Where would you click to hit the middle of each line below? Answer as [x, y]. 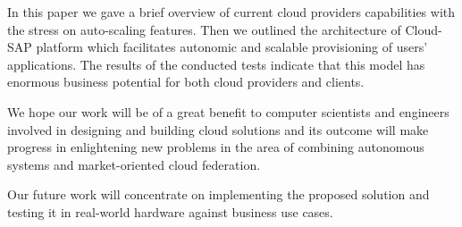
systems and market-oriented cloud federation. [134, 164]
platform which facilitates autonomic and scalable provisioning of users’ [232, 47]
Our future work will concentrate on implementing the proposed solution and [218, 194]
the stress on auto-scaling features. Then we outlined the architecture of [204, 29]
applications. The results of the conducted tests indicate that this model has [216, 64]
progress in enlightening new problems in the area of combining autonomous [216, 147]
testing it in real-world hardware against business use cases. [170, 211]
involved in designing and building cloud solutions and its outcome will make [218, 129]
